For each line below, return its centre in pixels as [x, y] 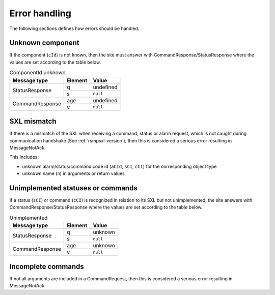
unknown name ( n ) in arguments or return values [73, 173]
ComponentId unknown [37, 73]
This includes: [24, 157]
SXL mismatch [33, 121]
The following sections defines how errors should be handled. [74, 28]
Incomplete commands [47, 266]
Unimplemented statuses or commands [73, 188]
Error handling [40, 13]
